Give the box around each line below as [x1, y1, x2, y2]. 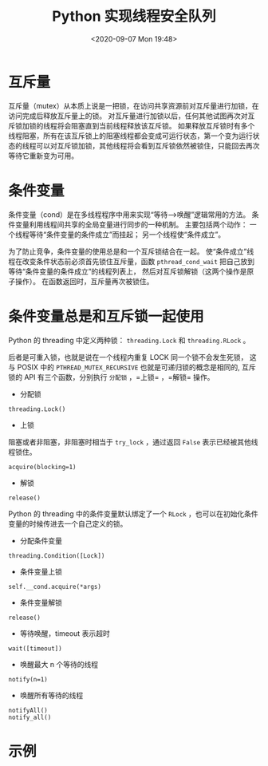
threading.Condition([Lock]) [8, 551, 105, 559]
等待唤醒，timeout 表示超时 [19, 628, 110, 638]
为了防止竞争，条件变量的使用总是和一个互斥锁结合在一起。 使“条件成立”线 [8, 247, 254, 256]
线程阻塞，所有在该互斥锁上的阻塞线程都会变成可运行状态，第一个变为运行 [8, 131, 253, 140]
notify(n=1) [8, 675, 48, 683]
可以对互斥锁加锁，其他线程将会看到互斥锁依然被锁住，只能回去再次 [35, 140, 260, 150]
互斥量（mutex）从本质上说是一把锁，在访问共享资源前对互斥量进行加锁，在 [8, 101, 259, 110]
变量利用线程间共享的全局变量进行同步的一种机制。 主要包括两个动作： [14, 219, 248, 229]
